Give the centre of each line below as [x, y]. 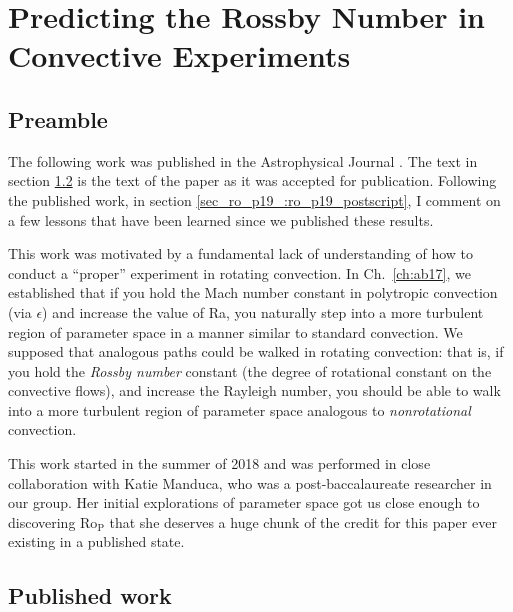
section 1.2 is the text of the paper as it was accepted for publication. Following [252, 180]
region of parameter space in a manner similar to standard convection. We [235, 331]
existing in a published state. [96, 541]
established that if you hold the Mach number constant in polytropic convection [253, 292]
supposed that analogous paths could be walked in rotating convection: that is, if [256, 351]
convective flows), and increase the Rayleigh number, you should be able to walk [254, 390]
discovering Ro [53, 521]
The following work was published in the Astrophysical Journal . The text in [243, 160]
